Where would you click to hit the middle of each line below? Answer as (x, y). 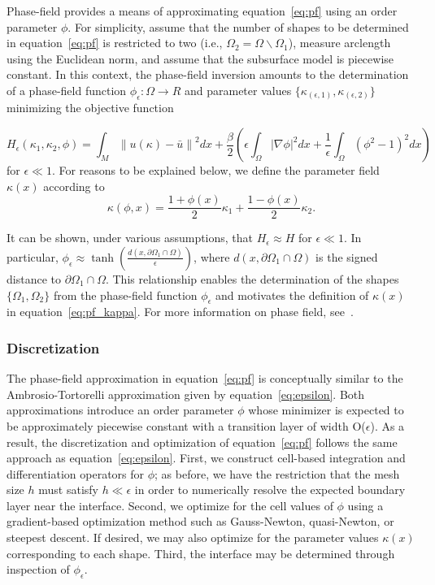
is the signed (347, 256)
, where (212, 256)
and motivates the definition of (292, 295)
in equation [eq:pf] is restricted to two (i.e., (115, 43)
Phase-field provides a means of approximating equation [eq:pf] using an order (202, 11)
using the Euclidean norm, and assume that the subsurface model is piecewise (200, 58)
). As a (387, 425)
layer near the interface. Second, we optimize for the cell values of (170, 505)
